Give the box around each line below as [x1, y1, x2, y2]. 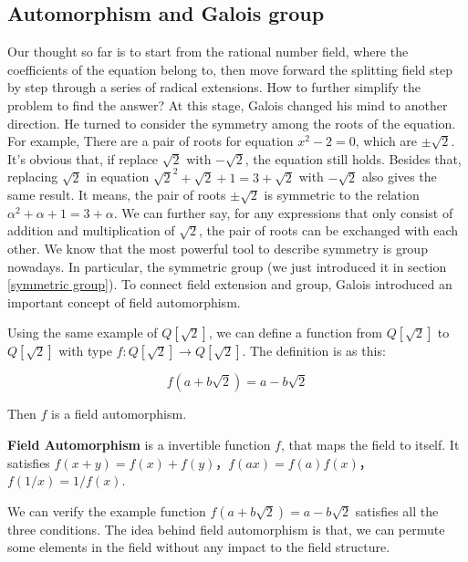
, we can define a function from [208, 323, 383, 342]
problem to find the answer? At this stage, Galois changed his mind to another [7, 95, 448, 114]
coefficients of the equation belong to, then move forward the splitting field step [7, 59, 452, 78]
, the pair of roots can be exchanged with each [199, 221, 459, 240]
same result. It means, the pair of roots [7, 185, 226, 204]
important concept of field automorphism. [7, 292, 241, 311]
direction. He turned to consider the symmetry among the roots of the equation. [7, 113, 456, 132]
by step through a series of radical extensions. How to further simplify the [7, 78, 421, 97]
